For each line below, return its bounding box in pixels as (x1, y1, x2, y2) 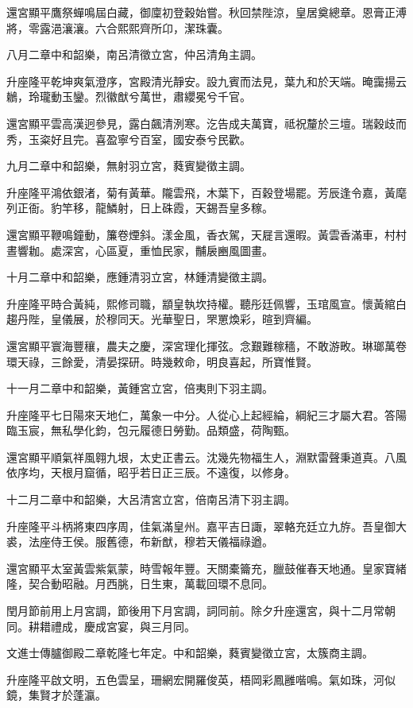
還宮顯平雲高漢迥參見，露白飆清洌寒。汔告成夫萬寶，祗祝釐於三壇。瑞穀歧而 (6, 114, 407, 131)
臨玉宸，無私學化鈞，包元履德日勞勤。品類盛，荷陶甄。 (6, 422, 295, 439)
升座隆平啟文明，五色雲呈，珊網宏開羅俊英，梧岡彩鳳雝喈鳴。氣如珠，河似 (6, 671, 396, 687)
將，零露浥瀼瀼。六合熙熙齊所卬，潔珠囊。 (6, 19, 229, 36)
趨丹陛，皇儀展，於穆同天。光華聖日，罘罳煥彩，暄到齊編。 (6, 311, 318, 327)
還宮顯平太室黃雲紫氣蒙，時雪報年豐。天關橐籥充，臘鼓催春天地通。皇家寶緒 (6, 559, 407, 576)
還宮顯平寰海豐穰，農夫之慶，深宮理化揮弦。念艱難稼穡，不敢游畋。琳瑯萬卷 (6, 337, 407, 354)
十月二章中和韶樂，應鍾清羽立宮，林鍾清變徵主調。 (6, 269, 273, 285)
